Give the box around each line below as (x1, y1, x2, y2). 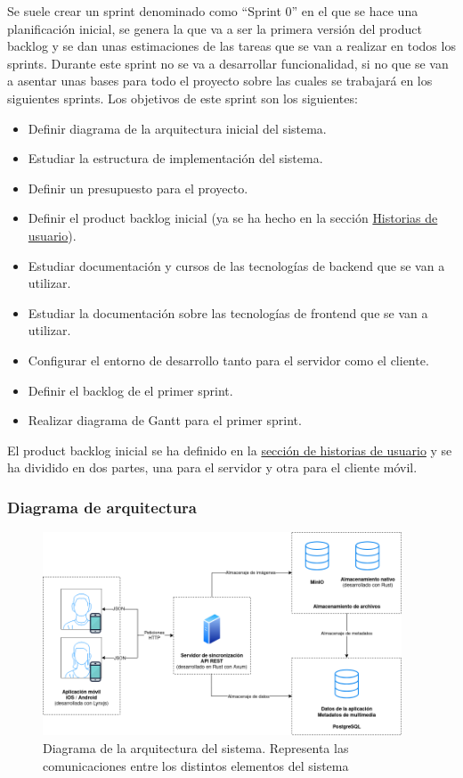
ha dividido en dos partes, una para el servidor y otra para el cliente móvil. (7, 458, 418, 477)
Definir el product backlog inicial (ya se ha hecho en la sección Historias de (28, 209, 438, 227)
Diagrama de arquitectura (7, 495, 197, 518)
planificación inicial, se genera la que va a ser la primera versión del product (7, 19, 422, 37)
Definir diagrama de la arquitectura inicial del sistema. (28, 119, 327, 137)
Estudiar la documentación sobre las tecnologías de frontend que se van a (28, 303, 428, 322)
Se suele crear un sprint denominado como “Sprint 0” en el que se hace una (7, 2, 418, 20)
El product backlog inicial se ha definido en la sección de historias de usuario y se (7, 440, 452, 459)
